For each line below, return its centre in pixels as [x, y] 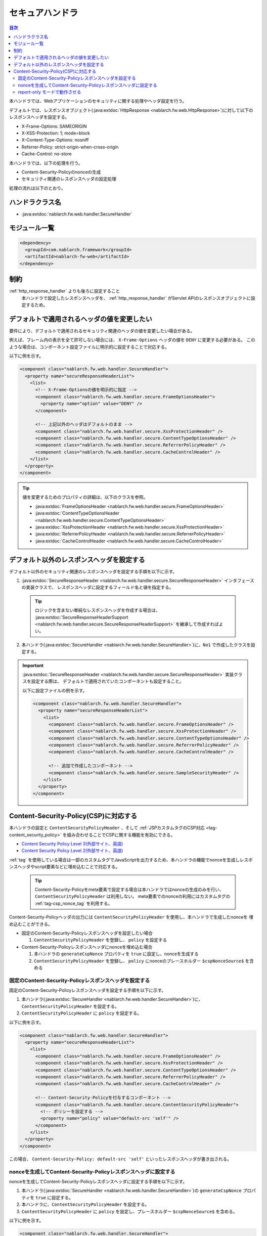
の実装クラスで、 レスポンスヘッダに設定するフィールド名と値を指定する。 [98, 587]
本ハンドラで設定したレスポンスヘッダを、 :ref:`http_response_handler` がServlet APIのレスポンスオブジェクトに [136, 298]
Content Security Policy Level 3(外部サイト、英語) [72, 844]
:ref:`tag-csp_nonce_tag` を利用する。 [74, 903]
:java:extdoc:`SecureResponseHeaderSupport [82, 617]
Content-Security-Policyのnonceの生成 [61, 172]
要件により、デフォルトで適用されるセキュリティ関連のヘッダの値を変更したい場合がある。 [102, 331]
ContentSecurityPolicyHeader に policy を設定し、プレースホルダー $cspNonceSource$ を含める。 [130, 1211]
